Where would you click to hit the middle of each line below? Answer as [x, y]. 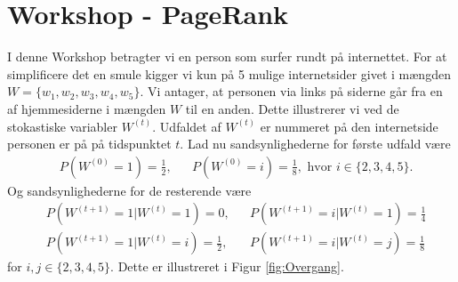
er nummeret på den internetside [349, 126]
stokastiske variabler [62, 126]
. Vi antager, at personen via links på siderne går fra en [291, 91]
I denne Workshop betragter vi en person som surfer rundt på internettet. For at [227, 56]
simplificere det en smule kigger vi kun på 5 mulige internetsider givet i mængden [229, 73]
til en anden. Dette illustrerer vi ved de [292, 108]
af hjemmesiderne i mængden [87, 108]
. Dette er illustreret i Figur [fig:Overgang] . [227, 266]
